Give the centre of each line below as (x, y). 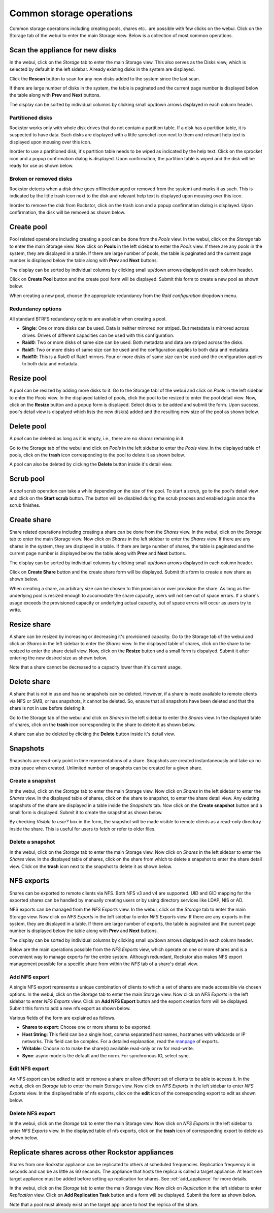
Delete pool (28, 427)
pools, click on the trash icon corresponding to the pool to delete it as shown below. (97, 455)
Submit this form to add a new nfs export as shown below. (70, 1008)
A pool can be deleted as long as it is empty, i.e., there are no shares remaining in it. (97, 439)
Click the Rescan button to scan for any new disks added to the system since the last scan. (105, 78)
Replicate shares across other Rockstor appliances (91, 1152)
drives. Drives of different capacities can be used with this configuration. (98, 335)
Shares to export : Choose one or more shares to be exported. (87, 1027)
